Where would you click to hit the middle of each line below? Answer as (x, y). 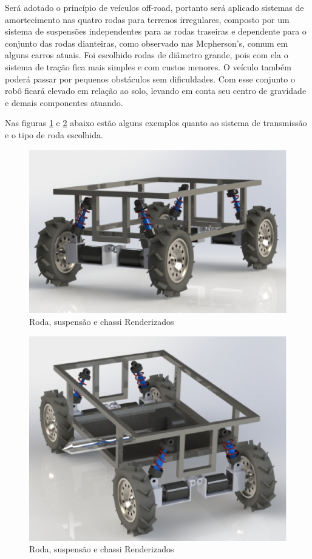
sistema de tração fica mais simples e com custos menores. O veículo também (148, 66)
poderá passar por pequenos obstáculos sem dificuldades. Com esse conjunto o (150, 79)
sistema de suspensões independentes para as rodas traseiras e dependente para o (156, 31)
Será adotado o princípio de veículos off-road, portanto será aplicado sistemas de (154, 7)
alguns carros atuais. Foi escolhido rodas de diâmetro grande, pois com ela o (147, 55)
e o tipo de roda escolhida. (54, 134)
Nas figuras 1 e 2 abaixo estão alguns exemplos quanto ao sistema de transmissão (156, 123)
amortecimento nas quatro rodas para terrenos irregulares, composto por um (147, 19)
